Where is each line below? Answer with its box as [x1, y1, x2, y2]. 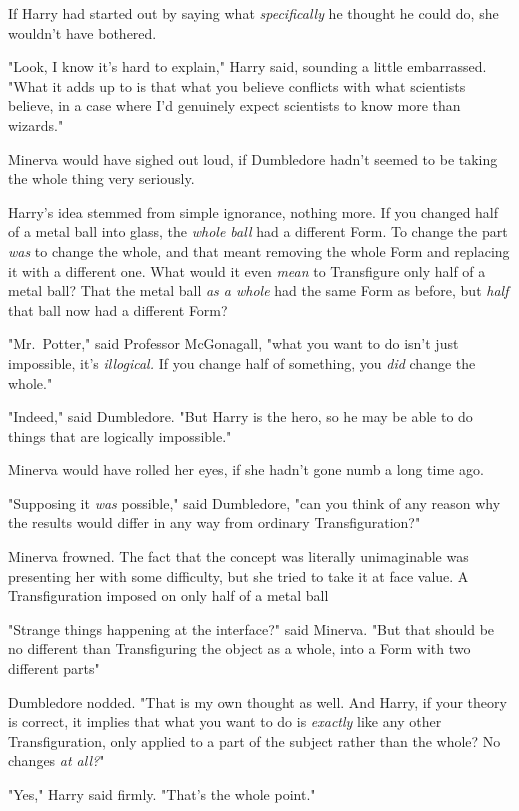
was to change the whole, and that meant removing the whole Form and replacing [8, 240, 510, 261]
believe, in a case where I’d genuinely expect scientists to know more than [8, 95, 461, 116]
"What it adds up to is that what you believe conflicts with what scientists [8, 75, 466, 96]
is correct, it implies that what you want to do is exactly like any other [8, 711, 442, 732]
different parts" [8, 658, 100, 679]
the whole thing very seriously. [8, 168, 195, 189]
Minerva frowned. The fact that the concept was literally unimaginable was [8, 546, 469, 567]
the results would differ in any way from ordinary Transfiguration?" [8, 512, 421, 533]
